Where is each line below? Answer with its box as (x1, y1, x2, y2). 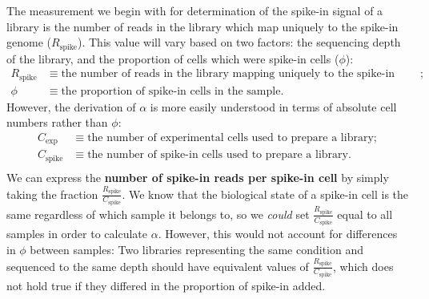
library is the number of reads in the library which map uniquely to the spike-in (6, 18, 399, 34)
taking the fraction (6, 185, 98, 202)
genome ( (6, 34, 51, 51)
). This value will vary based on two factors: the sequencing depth (77, 34, 401, 51)
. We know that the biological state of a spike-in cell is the (122, 185, 409, 202)
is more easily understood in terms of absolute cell (150, 98, 397, 115)
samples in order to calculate (6, 225, 147, 242)
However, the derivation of (6, 98, 136, 115)
